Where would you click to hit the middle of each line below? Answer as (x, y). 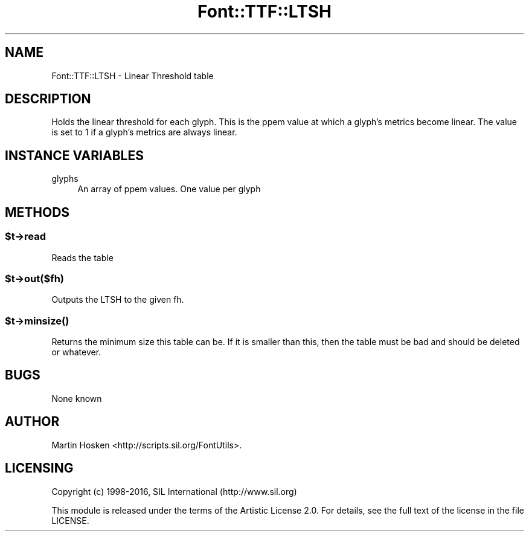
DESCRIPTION (48, 99)
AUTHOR (32, 422)
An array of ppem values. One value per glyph (169, 189)
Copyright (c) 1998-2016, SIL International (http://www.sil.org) (174, 491)
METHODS (37, 212)
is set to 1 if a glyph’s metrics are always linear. (144, 132)
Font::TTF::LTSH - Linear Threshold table (133, 76)
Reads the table (82, 257)
